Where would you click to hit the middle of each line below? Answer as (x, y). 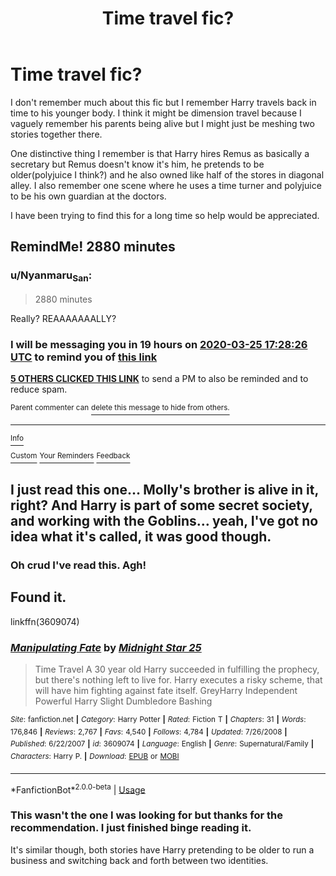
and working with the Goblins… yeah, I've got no (164, 520)
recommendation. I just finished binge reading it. (131, 828)
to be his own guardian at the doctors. (88, 196)
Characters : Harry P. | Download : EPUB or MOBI (95, 756)
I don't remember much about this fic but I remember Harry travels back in (163, 102)
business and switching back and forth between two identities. (139, 860)
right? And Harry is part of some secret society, (161, 505)
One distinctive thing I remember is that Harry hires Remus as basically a (160, 153)
